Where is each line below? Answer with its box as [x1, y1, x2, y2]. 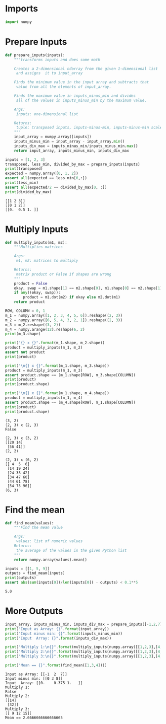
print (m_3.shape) [5, 331, 41, 337]
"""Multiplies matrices [14, 244, 63, 250]
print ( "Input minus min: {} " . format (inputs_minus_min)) [5, 631, 123, 636]
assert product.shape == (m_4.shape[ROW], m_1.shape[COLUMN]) [5, 400, 136, 405]
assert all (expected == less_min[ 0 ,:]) [5, 176, 87, 181]
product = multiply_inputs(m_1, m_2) [5, 345, 83, 350]
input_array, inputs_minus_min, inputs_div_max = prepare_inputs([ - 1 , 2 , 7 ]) [5, 622, 165, 627]
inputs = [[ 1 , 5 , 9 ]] [5, 566, 50, 571]
